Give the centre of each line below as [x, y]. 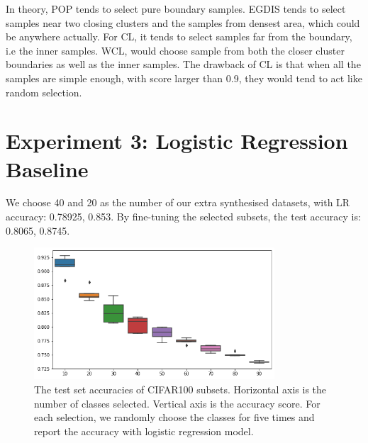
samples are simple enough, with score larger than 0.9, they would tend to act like [184, 78]
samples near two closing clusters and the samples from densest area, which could [183, 22]
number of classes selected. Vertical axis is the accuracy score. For [177, 403]
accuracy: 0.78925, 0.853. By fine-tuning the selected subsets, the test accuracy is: [183, 217]
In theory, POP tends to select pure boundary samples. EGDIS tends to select [176, 9]
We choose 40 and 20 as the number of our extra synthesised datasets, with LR [178, 202]
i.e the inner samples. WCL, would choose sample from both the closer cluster [175, 50]
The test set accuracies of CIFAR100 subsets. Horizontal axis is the [180, 389]
